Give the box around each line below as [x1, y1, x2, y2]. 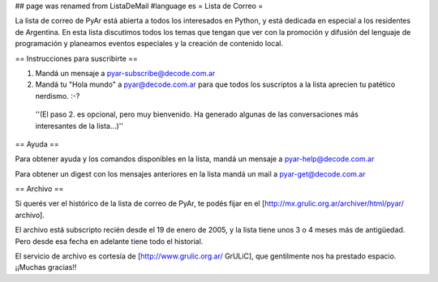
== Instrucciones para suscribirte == [15, 53, 138, 63]
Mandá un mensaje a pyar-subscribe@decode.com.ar [35, 68, 216, 78]
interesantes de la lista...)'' [35, 121, 124, 130]
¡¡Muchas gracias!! [15, 263, 77, 272]
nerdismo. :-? [35, 91, 80, 100]
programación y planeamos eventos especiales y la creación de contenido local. [15, 39, 284, 49]
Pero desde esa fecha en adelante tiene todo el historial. [15, 236, 204, 246]
